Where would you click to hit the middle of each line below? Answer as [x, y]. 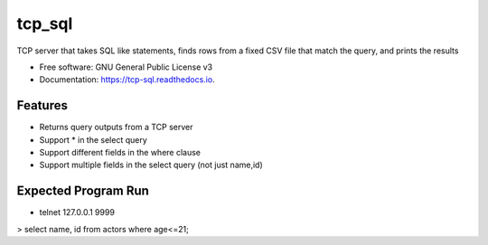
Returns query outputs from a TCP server [116, 127]
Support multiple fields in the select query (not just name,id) [151, 165]
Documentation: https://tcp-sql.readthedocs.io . [127, 80]
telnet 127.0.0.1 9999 [77, 212]
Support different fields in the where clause [120, 153]
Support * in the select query [94, 139]
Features [42, 105]
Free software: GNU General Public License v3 [126, 67]
